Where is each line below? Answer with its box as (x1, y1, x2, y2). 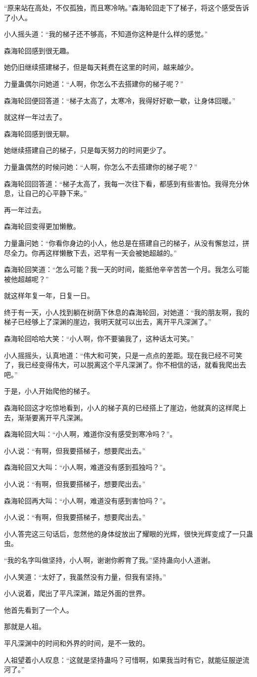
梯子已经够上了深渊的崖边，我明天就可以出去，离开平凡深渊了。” (4, 316, 212, 327)
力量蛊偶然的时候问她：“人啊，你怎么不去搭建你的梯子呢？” (4, 161, 198, 172)
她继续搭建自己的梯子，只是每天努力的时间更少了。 (4, 145, 170, 155)
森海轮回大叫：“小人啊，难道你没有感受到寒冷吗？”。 (4, 429, 177, 439)
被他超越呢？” (4, 273, 49, 284)
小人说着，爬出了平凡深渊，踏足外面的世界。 (4, 588, 149, 598)
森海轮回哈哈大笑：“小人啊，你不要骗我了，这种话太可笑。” (4, 333, 194, 344)
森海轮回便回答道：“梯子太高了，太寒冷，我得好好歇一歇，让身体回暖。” (4, 95, 236, 105)
